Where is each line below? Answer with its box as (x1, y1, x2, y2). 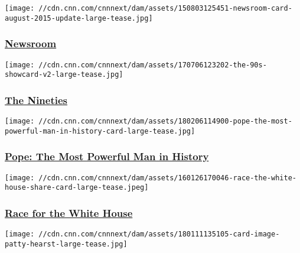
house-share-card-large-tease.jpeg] (5, 183, 149, 192)
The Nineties (5, 92, 68, 107)
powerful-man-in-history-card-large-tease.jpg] (5, 126, 195, 135)
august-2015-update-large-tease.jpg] (5, 14, 153, 22)
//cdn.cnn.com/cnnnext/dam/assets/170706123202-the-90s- (38, 60, 267, 69)
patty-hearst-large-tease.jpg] (5, 239, 128, 248)
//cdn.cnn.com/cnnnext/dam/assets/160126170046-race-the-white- (38, 173, 296, 182)
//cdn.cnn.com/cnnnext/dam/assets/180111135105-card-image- (38, 230, 280, 239)
